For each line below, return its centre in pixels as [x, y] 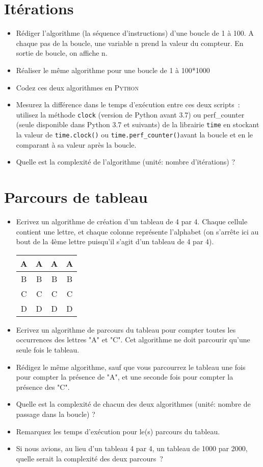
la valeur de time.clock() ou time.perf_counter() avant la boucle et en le [135, 134]
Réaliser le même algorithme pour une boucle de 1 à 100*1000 [113, 70]
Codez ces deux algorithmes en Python [77, 87]
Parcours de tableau [76, 197]
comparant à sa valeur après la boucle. [76, 144]
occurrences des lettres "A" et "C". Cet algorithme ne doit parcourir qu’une [133, 340]
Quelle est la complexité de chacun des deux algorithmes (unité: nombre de [133, 404]
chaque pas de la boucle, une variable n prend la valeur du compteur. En [130, 43]
